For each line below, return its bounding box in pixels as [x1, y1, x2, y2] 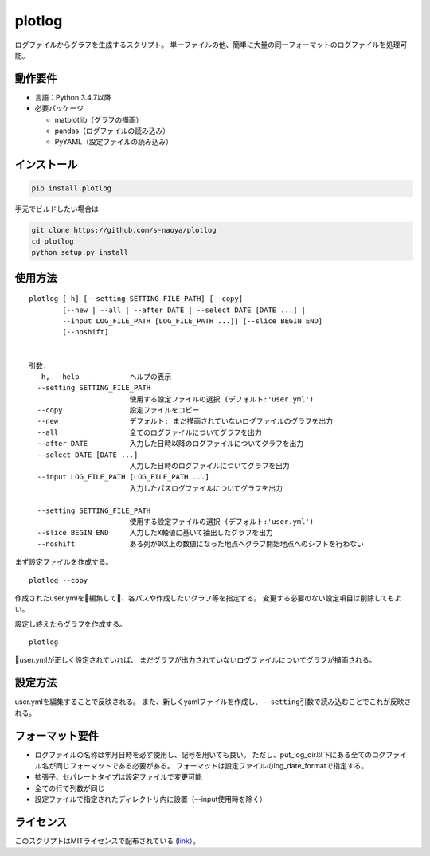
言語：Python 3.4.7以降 [34, 92, 111, 102]
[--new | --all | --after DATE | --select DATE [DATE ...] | [62, 305, 307, 315]
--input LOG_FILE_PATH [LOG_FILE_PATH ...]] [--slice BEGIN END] [62, 316, 323, 326]
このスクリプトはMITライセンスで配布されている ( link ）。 [14, 836, 201, 846]
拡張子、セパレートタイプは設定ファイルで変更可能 [34, 772, 202, 782]
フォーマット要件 [14, 729, 99, 742]
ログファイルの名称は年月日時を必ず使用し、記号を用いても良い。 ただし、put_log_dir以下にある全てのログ [34, 749, 386, 760]
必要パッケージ [34, 104, 84, 113]
